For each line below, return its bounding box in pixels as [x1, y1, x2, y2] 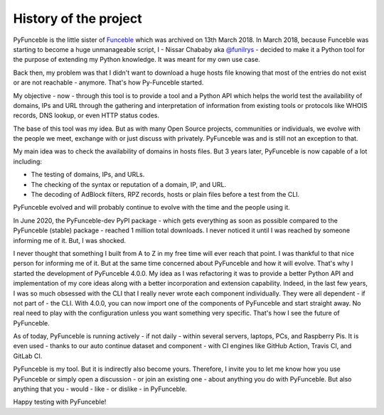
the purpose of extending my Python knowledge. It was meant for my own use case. [13, 55, 261, 64]
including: [13, 157, 43, 166]
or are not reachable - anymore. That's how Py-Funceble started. [13, 78, 204, 87]
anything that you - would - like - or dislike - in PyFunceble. [13, 384, 188, 394]
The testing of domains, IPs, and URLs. [31, 171, 145, 179]
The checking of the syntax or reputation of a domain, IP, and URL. [31, 180, 227, 188]
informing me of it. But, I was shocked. [13, 236, 127, 244]
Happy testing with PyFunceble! [13, 398, 107, 406]
